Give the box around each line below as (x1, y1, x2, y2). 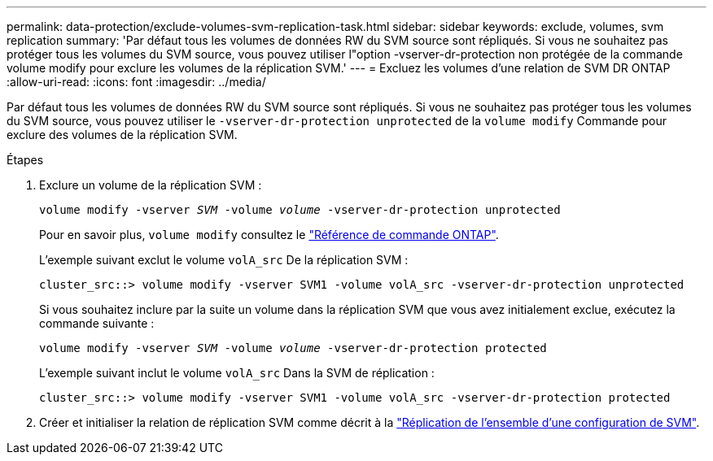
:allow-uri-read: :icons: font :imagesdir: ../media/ (7, 75, 266, 89)
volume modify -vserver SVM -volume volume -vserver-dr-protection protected (39, 341, 547, 354)
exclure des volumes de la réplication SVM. (7, 128, 238, 141)
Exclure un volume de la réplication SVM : (39, 178, 262, 192)
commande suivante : (39, 316, 155, 330)
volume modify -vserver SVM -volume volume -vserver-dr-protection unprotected (39, 203, 561, 216)
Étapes (7, 153, 44, 167)
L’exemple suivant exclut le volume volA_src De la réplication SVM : (39, 253, 409, 267)
